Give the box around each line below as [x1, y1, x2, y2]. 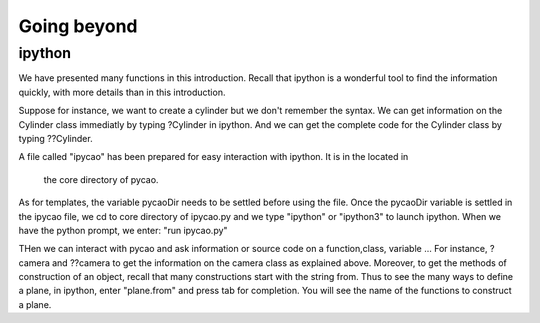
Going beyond [18, 15, 138, 37]
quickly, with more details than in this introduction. [18, 86, 226, 98]
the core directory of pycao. [43, 173, 159, 185]
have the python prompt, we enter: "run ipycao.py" [18, 224, 229, 236]
